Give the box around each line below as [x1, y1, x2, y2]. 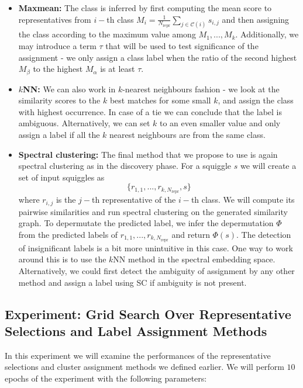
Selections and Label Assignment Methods [5, 321, 267, 340]
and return [171, 228, 210, 240]
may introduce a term [18, 40, 97, 52]
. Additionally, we [235, 28, 299, 40]
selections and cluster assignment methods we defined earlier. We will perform [5, 361, 284, 373]
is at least [100, 63, 135, 75]
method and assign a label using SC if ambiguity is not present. [18, 276, 247, 288]
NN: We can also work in [23, 82, 116, 95]
